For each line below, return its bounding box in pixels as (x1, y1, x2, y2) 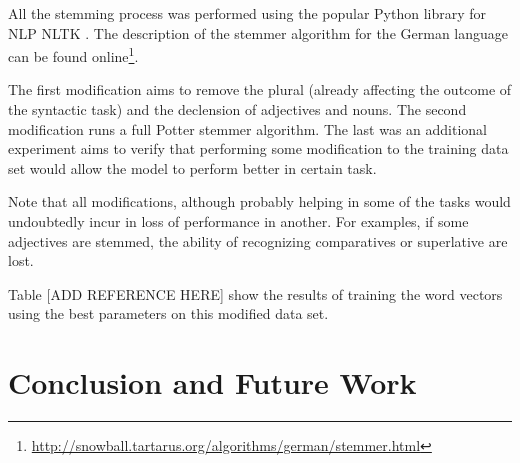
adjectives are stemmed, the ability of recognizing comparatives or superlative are (8, 230, 508, 251)
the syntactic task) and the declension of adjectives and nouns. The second (8, 99, 467, 120)
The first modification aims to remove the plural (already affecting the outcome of (8, 79, 512, 100)
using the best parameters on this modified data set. (8, 303, 329, 324)
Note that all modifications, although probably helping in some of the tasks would (8, 191, 511, 212)
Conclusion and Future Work (8, 362, 417, 403)
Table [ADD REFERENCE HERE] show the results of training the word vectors (8, 283, 503, 304)
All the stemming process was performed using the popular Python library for (8, 3, 487, 23)
